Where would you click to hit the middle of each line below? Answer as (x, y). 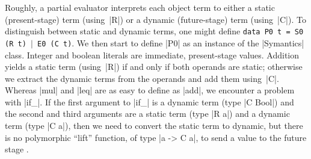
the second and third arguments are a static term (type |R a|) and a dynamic (147, 114)
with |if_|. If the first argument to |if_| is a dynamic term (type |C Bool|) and (149, 101)
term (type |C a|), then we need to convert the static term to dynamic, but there (154, 126)
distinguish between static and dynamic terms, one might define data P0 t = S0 (154, 31)
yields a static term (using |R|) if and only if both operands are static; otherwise (154, 67)
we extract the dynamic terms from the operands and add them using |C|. (142, 78)
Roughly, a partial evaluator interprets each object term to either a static (140, 7)
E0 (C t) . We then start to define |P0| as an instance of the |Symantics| (171, 42)
